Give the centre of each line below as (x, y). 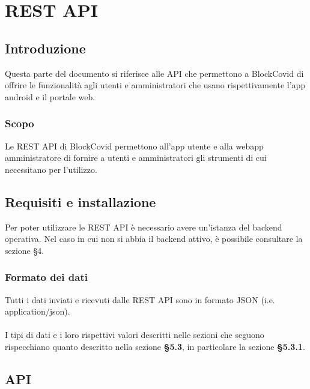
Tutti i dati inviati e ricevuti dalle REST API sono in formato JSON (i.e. (140, 299)
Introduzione (45, 48)
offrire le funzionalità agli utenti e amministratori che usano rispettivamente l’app (155, 85)
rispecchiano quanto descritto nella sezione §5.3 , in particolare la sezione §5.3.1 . (155, 346)
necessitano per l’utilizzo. (51, 169)
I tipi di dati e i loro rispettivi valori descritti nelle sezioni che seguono (135, 335)
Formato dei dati (46, 277)
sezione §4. (25, 250)
